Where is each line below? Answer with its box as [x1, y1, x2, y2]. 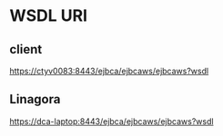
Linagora [9, 92, 61, 107]
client [9, 42, 43, 57]
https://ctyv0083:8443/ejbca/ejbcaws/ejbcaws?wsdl [9, 65, 209, 76]
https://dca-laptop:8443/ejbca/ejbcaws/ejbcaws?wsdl [9, 115, 214, 127]
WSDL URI [9, 5, 88, 26]
